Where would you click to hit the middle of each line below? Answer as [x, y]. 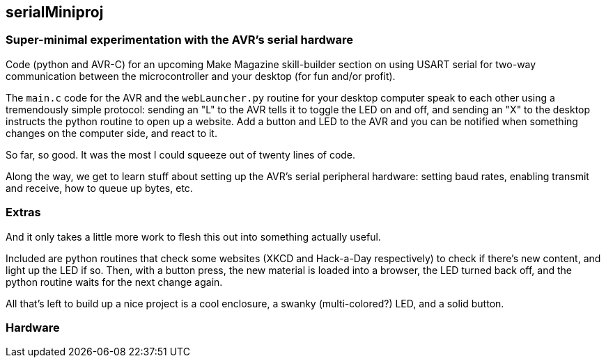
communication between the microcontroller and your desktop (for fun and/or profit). [201, 76]
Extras [23, 212]
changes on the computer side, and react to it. [111, 133]
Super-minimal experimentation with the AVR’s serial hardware [180, 40]
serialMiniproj [55, 12]
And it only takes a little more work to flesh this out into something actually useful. [193, 236]
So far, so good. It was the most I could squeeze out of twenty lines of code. [181, 154]
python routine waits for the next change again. [114, 282]
